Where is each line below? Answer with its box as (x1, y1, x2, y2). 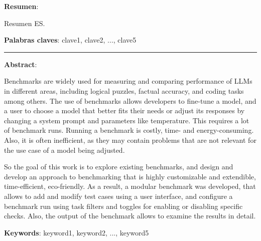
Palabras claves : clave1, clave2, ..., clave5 (4, 35, 137, 45)
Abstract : (4, 59, 37, 69)
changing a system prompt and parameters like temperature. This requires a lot (4, 115, 249, 125)
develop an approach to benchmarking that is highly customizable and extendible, (4, 171, 256, 181)
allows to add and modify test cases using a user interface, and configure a (4, 190, 233, 201)
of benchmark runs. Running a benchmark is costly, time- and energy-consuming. (4, 125, 254, 135)
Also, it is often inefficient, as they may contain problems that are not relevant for (4, 134, 256, 145)
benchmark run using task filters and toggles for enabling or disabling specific (4, 200, 243, 211)
